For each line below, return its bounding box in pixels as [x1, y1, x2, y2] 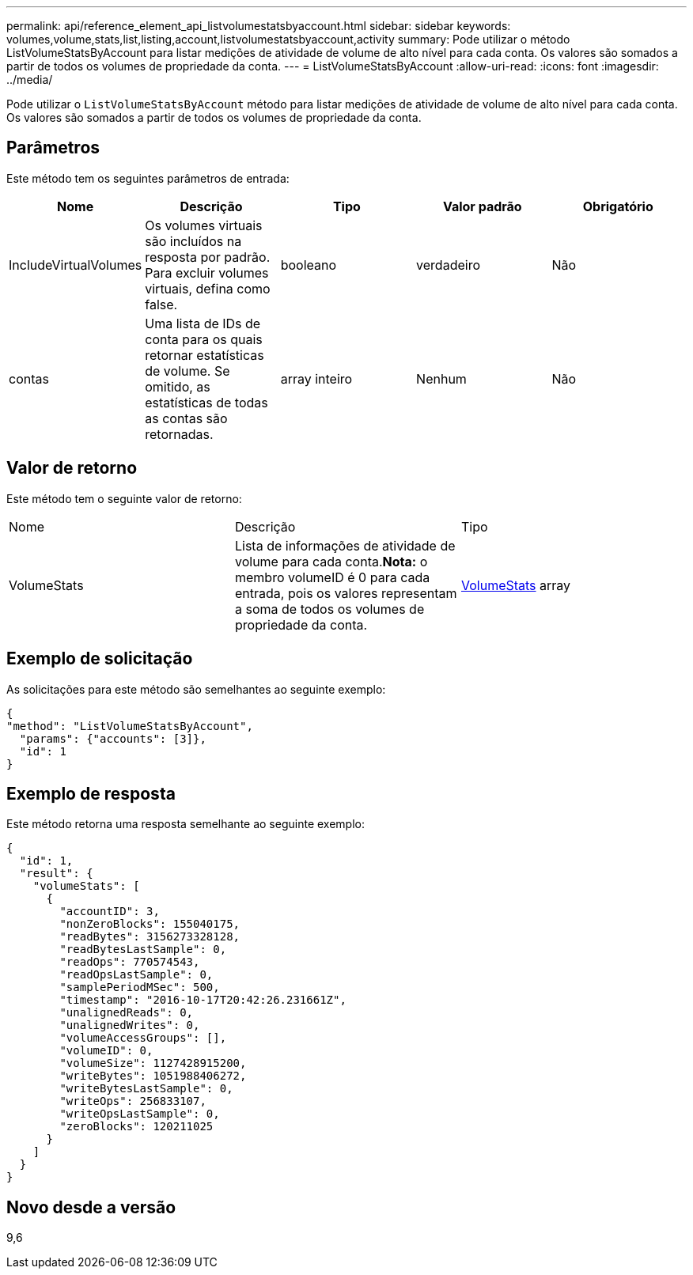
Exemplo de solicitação [6, 649, 193, 669]
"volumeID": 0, [59, 1044, 153, 1057]
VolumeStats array [460, 577, 571, 593]
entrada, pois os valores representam [234, 585, 457, 601]
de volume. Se [145, 362, 230, 379]
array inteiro [280, 370, 353, 387]
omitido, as [145, 378, 210, 395]
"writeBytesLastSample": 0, [59, 1082, 233, 1095]
